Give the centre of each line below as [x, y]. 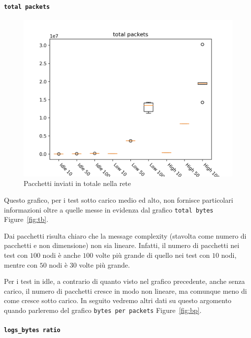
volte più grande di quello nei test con [153, 255]
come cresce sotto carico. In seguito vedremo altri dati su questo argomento [118, 300]
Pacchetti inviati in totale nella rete [78, 183]
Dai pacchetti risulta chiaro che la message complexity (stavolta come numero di [125, 235]
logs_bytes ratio [32, 330]
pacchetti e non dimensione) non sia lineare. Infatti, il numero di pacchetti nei [122, 245]
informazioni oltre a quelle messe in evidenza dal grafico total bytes [109, 209]
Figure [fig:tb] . [26, 219]
